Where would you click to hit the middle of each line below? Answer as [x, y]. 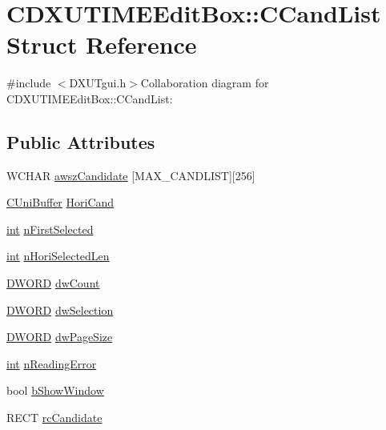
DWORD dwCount [53, 283]
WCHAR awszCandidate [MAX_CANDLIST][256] [131, 175]
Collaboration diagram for [205, 83]
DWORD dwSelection [60, 309]
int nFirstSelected [50, 229]
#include [29, 83]
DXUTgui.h [98, 83]
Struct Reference [102, 44]
